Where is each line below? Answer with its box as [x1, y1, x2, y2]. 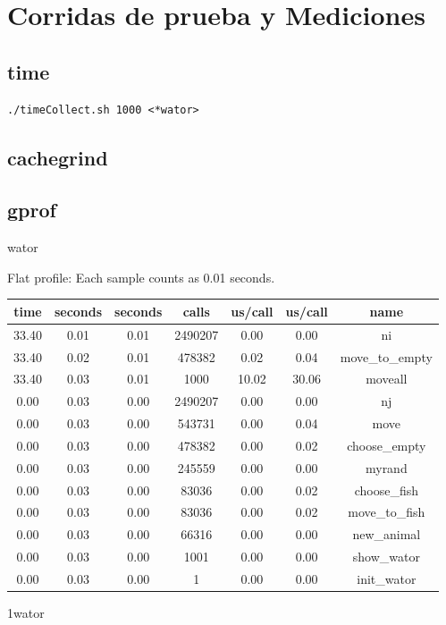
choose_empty [347, 435, 426, 454]
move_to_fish [348, 503, 425, 521]
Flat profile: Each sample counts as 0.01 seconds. [7, 267, 275, 286]
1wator [7, 604, 45, 622]
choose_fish [354, 480, 418, 499]
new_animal [352, 525, 421, 544]
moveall [366, 369, 408, 388]
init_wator [357, 569, 417, 587]
